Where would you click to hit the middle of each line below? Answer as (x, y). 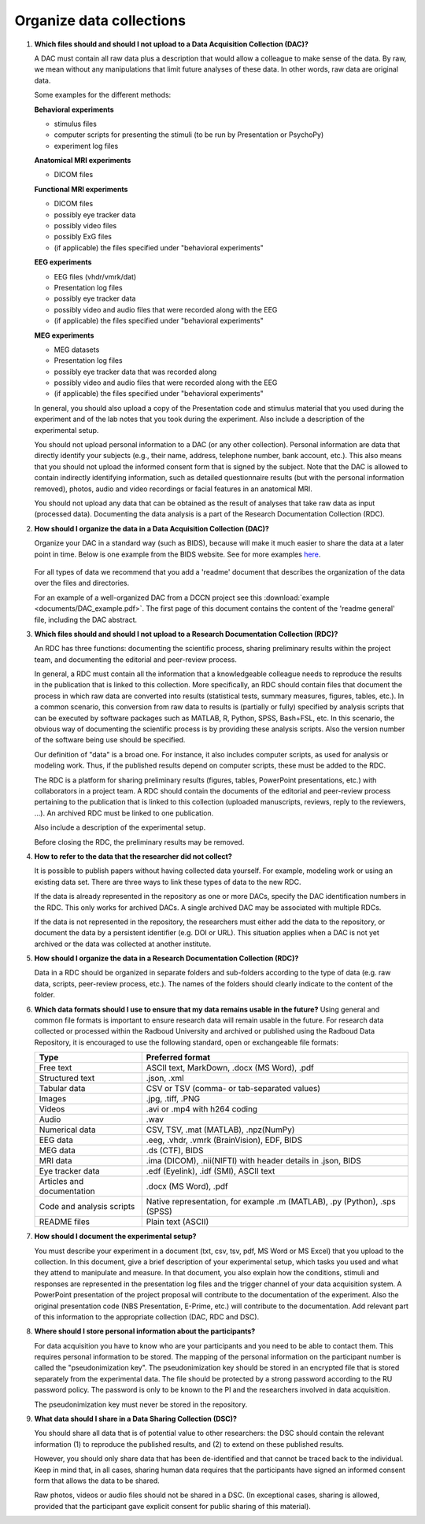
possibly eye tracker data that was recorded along (135, 372)
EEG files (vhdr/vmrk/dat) (95, 276)
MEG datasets (77, 350)
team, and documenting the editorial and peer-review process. (136, 659)
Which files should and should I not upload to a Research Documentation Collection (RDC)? (186, 634)
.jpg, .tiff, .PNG (173, 1099)
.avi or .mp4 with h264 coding (202, 1109)
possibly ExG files (83, 237)
